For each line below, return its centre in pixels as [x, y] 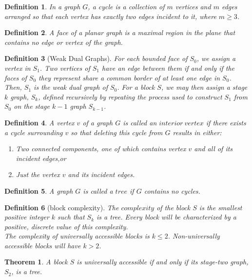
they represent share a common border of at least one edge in [129, 77]
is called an [140, 122]
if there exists [226, 122]
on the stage [32, 106]
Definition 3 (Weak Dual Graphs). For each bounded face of [96, 58]
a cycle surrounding [34, 132]
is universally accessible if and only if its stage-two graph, [163, 262]
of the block [174, 207]
